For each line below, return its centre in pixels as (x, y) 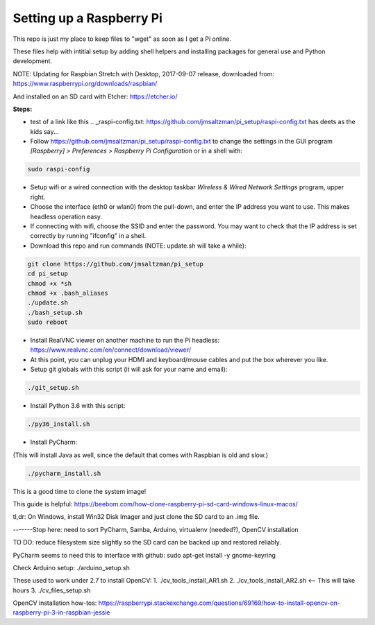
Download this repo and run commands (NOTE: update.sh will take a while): (138, 246)
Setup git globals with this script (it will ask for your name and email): (129, 369)
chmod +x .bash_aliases (68, 293)
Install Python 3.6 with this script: (78, 406)
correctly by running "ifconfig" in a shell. (88, 236)
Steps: (23, 109)
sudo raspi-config (59, 169)
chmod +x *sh (50, 283)
